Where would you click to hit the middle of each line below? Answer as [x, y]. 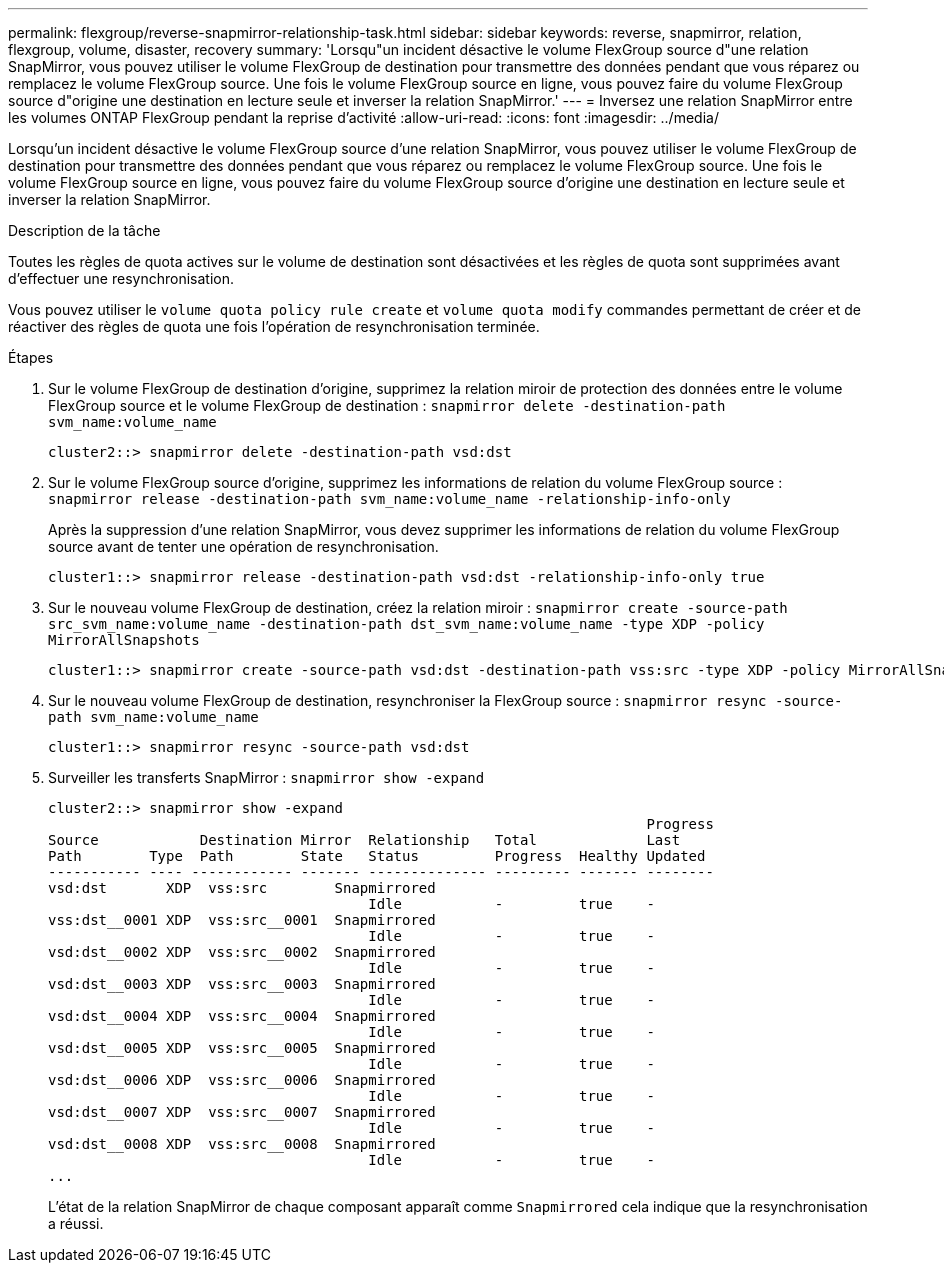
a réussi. [76, 1223]
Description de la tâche [84, 230]
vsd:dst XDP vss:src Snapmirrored [242, 888]
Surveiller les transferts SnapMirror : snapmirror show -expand [266, 777]
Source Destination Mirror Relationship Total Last [364, 840]
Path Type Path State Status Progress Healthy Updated [377, 856]
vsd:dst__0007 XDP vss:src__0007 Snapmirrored [242, 1112]
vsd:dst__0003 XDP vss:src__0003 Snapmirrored [242, 984]
